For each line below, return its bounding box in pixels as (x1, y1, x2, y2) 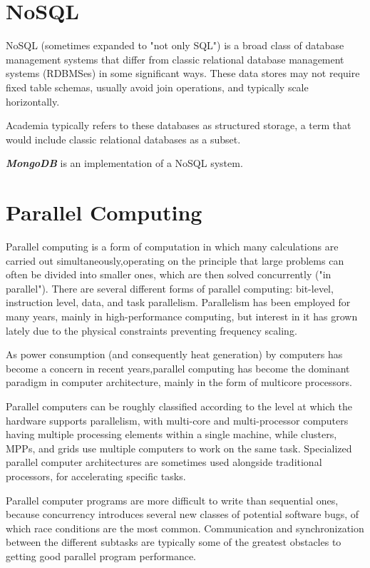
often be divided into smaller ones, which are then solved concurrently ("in (6, 267, 332, 282)
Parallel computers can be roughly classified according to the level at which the (6, 398, 352, 413)
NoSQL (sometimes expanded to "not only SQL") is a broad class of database (6, 38, 344, 53)
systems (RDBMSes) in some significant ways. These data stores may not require (6, 66, 360, 81)
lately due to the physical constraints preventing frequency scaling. (6, 323, 297, 338)
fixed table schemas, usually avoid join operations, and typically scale (6, 79, 309, 94)
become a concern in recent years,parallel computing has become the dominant (6, 360, 350, 375)
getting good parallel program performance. (6, 548, 197, 563)
